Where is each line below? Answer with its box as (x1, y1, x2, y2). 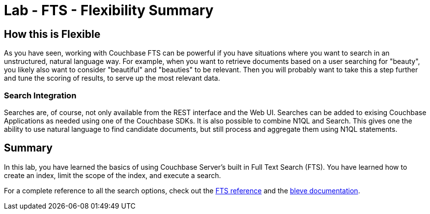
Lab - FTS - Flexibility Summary (4, 2, 214, 19)
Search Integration (4, 90, 77, 100)
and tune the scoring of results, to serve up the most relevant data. (4, 74, 220, 83)
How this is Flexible (4, 28, 101, 40)
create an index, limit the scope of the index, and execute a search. (4, 171, 221, 180)
